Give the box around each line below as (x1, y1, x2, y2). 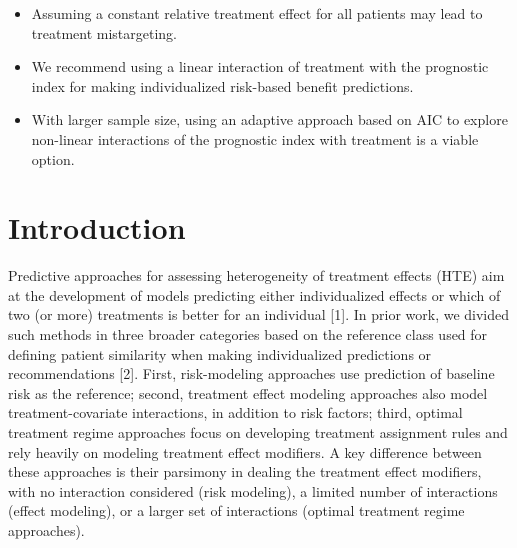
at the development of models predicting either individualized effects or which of (8, 284, 501, 305)
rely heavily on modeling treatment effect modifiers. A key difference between (8, 441, 482, 462)
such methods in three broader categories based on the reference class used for (8, 324, 488, 345)
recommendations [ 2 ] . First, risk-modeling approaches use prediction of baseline (8, 363, 495, 384)
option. (31, 148, 75, 169)
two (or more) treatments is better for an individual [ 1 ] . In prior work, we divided (8, 304, 510, 325)
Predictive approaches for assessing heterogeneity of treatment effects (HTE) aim (8, 265, 505, 286)
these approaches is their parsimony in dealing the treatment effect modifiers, (8, 461, 482, 482)
